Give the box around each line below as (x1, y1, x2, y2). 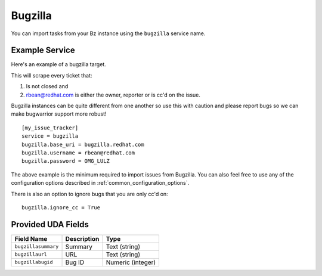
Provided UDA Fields (11, 219, 89, 230)
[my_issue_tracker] (21, 124, 79, 131)
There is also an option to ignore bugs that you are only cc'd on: (11, 190, 168, 197)
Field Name (14, 234, 48, 243)
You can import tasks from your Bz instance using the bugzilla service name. (11, 30, 206, 37)
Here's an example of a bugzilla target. (11, 61, 107, 68)
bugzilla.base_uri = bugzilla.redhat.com (21, 141, 144, 148)
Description (65, 234, 100, 243)
